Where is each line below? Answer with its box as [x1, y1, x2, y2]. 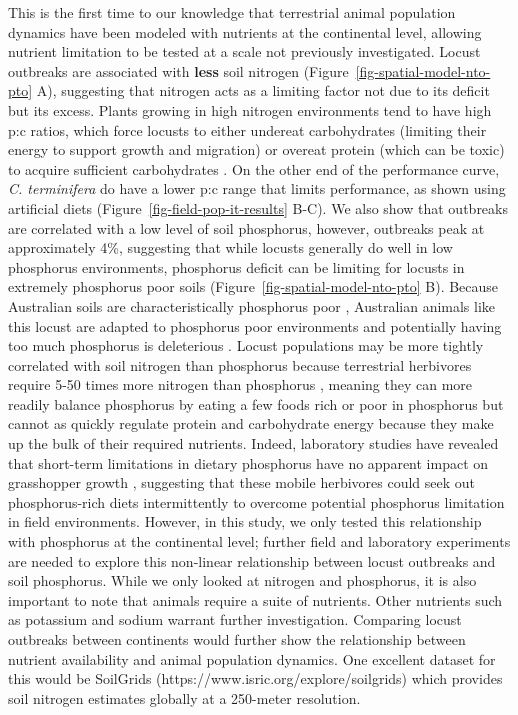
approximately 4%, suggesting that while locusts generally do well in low [8, 237, 453, 258]
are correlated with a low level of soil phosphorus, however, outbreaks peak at [8, 217, 485, 238]
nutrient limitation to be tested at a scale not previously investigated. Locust [8, 41, 481, 62]
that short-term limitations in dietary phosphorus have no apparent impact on [8, 452, 489, 473]
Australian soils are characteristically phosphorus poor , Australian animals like [8, 295, 496, 316]
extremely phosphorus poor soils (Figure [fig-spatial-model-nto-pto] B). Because [8, 276, 499, 297]
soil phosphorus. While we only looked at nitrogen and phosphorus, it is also [8, 570, 477, 591]
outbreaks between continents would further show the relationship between [8, 629, 466, 649]
